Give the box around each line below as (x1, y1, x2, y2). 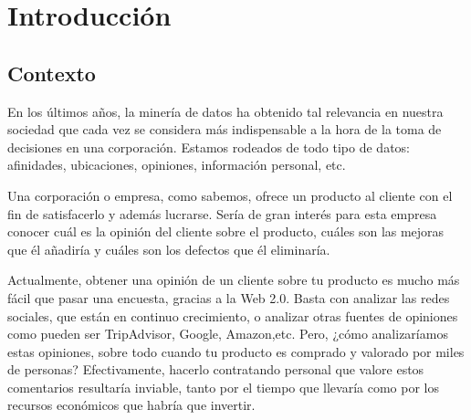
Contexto (7, 58, 96, 87)
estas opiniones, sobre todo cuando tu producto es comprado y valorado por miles (7, 341, 465, 361)
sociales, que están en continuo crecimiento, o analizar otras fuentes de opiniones (7, 306, 458, 325)
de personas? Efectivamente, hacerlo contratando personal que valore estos (7, 360, 424, 379)
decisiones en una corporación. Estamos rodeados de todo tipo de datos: (7, 137, 410, 156)
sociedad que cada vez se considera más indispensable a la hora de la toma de (7, 120, 442, 139)
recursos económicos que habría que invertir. (7, 395, 256, 415)
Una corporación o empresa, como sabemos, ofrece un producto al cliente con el (7, 185, 453, 205)
